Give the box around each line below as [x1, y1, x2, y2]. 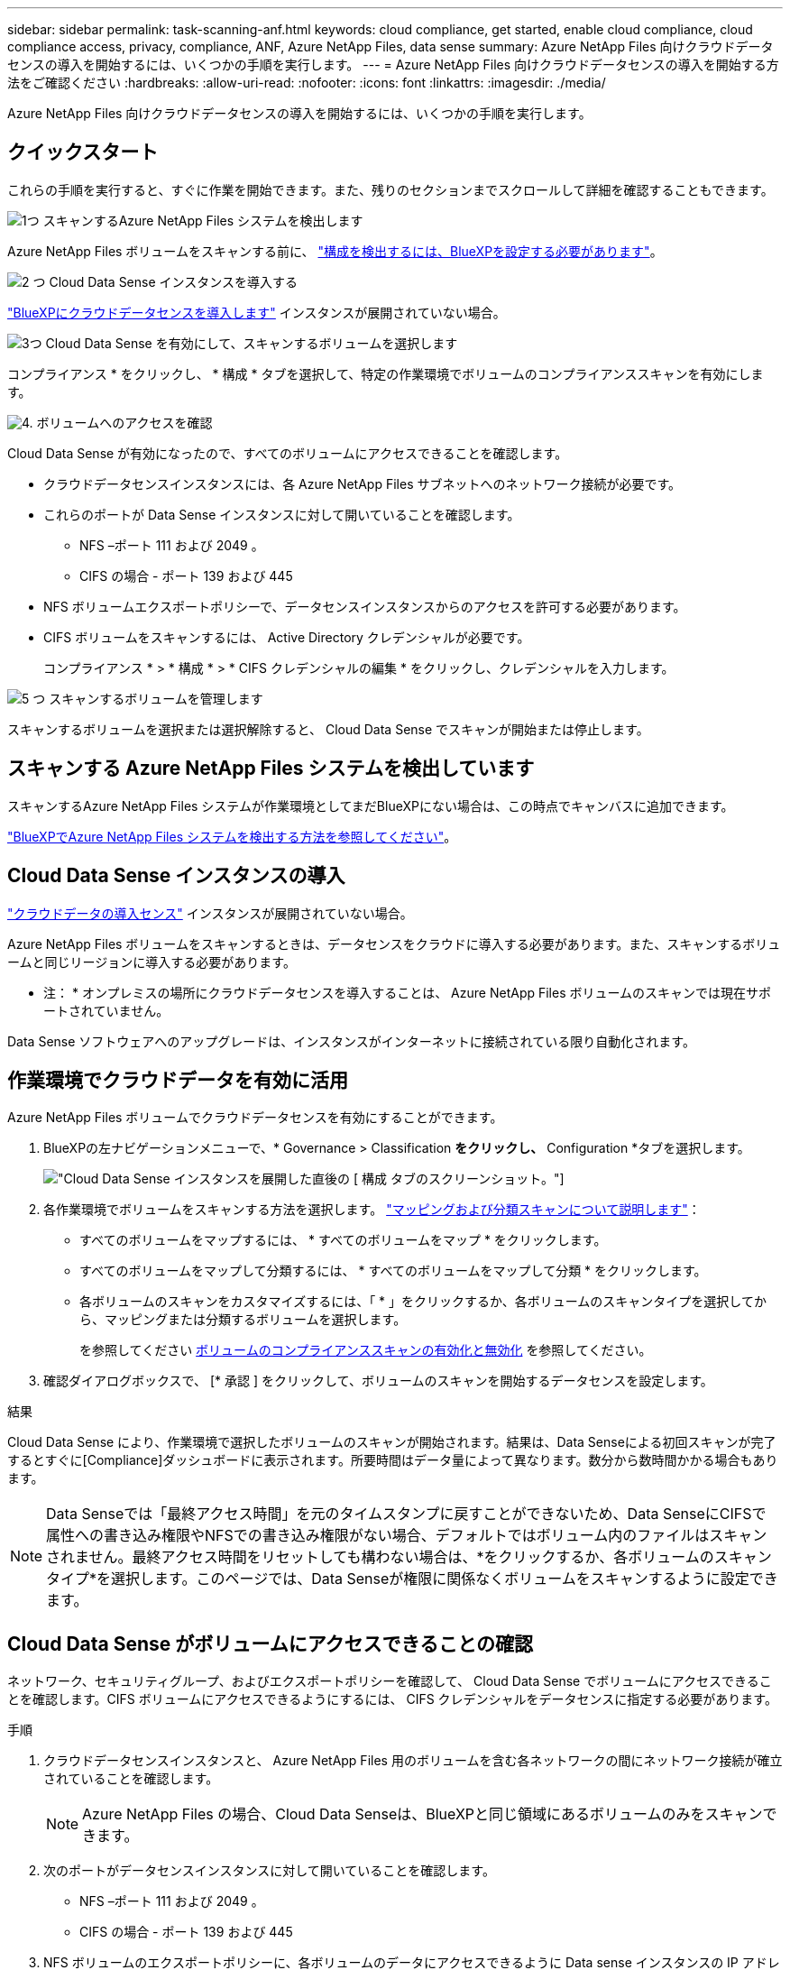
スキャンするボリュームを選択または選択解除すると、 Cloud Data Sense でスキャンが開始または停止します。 [7, 721, 649, 737]
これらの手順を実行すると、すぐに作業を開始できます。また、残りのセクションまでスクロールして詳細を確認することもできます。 [7, 181, 774, 198]
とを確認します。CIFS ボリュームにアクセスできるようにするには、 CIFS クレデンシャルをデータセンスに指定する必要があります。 [7, 1691, 777, 1708]
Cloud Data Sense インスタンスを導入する [49, 273, 298, 290]
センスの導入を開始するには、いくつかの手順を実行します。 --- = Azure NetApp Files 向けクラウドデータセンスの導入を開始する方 [7, 57, 779, 72]
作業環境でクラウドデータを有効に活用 [7, 1068, 348, 1091]
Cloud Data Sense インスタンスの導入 [7, 864, 345, 888]
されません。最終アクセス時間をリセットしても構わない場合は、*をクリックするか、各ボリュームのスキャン [46, 1548, 772, 1567]
